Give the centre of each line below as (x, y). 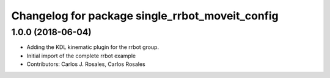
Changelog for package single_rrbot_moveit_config (145, 16)
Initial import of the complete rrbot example (81, 56)
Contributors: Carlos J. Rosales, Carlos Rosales (86, 64)
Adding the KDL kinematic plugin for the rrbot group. (93, 47)
